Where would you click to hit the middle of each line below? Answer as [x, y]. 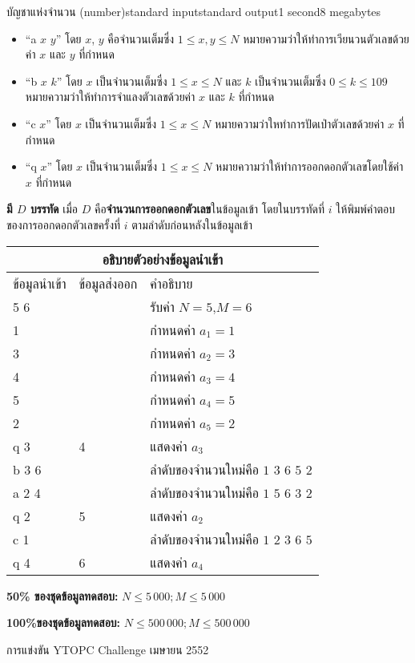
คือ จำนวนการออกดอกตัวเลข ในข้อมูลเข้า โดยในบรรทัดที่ [210, 209]
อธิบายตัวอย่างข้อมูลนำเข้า [162, 259]
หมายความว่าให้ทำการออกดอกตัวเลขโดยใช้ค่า [310, 166]
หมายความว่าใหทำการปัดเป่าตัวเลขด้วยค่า [299, 123]
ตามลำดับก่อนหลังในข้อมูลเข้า [192, 224]
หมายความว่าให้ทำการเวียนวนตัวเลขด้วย [326, 38]
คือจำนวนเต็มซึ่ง [141, 38]
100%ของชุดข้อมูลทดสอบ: [64, 623]
